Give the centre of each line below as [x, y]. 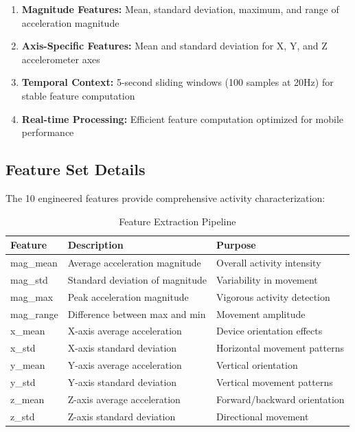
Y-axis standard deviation [122, 382]
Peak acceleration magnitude [128, 296]
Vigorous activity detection [273, 296]
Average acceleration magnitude [134, 262]
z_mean [27, 399]
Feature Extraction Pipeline [177, 221]
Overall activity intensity [268, 262]
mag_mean [34, 262]
